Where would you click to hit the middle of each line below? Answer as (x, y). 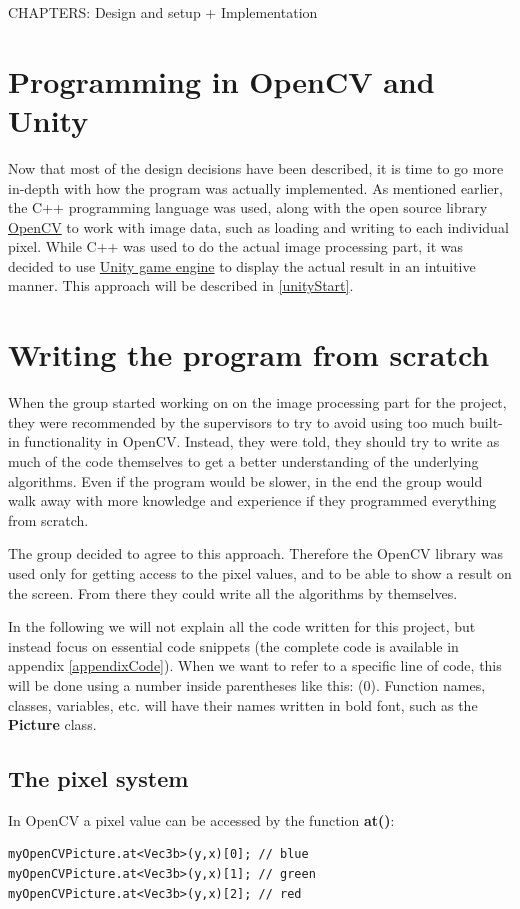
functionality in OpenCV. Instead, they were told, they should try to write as (262, 441)
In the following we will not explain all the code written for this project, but (242, 626)
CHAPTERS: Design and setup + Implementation (163, 12)
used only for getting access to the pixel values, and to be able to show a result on (260, 572)
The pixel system (98, 778)
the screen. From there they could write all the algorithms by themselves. (233, 592)
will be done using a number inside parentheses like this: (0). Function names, (247, 684)
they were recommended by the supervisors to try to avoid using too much (236, 421)
